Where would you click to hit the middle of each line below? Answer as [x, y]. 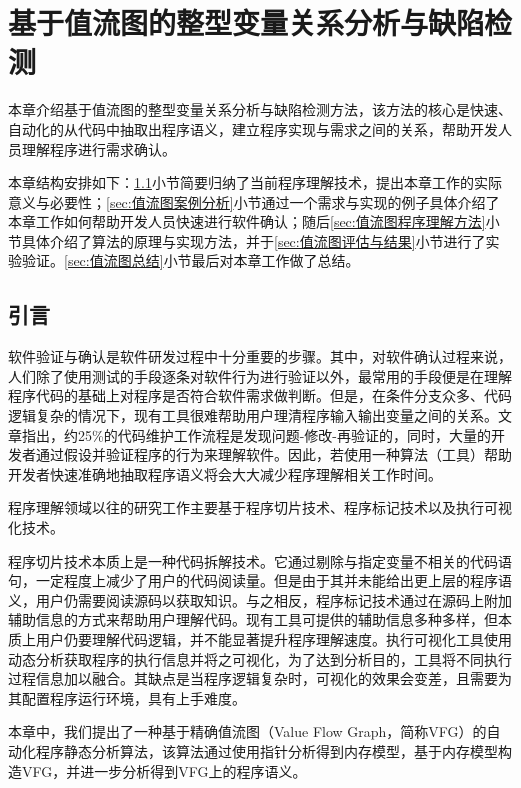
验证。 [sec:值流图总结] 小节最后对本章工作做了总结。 [190, 260]
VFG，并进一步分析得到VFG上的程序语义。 [164, 770]
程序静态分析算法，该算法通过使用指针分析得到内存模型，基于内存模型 [266, 750]
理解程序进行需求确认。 [98, 148]
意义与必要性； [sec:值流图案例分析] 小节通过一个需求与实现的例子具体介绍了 [254, 201]
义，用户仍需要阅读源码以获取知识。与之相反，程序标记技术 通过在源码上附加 [260, 599]
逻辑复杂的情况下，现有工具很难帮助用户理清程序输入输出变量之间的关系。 [253, 415]
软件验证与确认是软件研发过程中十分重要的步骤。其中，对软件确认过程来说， [260, 356]
